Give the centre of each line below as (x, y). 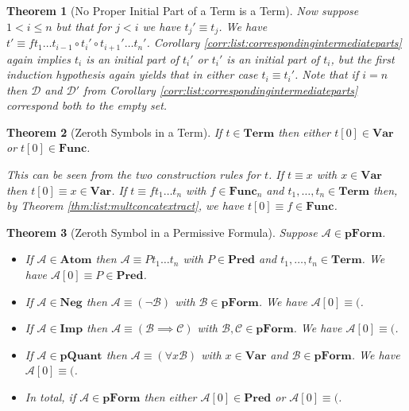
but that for (84, 26)
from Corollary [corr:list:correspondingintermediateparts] (221, 89)
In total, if (50, 397)
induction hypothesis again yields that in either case (132, 74)
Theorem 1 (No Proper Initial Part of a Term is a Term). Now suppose (183, 10)
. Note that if (327, 74)
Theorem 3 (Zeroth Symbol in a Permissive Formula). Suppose (162, 232)
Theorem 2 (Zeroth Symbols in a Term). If (114, 132)
